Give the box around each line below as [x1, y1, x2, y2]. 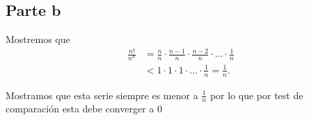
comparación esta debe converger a [6, 101, 154, 116]
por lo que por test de [209, 87, 303, 102]
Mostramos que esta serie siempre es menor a [6, 87, 198, 102]
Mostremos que [6, 32, 70, 46]
